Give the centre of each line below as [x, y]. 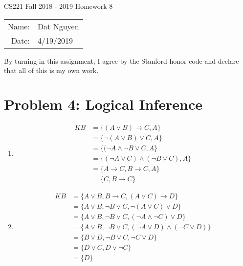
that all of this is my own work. [51, 70]
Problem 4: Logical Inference [103, 104]
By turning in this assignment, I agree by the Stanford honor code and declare [121, 60]
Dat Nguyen [58, 26]
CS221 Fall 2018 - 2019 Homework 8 [58, 6]
